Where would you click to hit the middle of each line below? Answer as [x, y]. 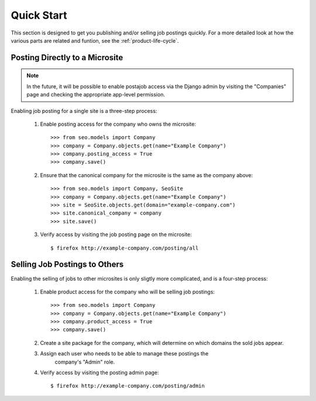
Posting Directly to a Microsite [67, 58]
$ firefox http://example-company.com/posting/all [125, 248]
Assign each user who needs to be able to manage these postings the [124, 354]
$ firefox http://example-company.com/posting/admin [128, 386]
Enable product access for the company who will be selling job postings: [127, 292]
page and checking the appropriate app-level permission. [96, 95]
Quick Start [39, 15]
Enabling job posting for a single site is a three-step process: [84, 110]
